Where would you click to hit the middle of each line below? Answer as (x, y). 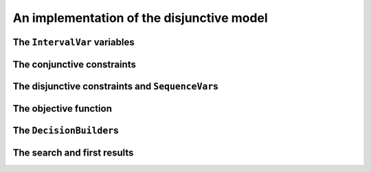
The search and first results (73, 153)
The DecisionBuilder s (66, 131)
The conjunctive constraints (75, 64)
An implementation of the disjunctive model (140, 18)
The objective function (63, 109)
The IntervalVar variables (74, 42)
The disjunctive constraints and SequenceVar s (116, 86)
